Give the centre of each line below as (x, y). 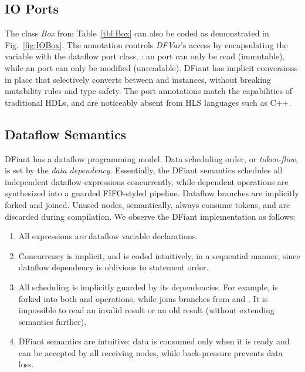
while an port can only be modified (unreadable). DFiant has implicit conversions (151, 67)
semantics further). (52, 321)
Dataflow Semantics (66, 134)
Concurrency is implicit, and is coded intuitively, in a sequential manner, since (159, 255)
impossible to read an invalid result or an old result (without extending (146, 310)
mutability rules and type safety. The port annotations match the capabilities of (149, 91)
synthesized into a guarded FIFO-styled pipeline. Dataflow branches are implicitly (152, 193)
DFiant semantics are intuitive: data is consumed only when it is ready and (154, 341)
